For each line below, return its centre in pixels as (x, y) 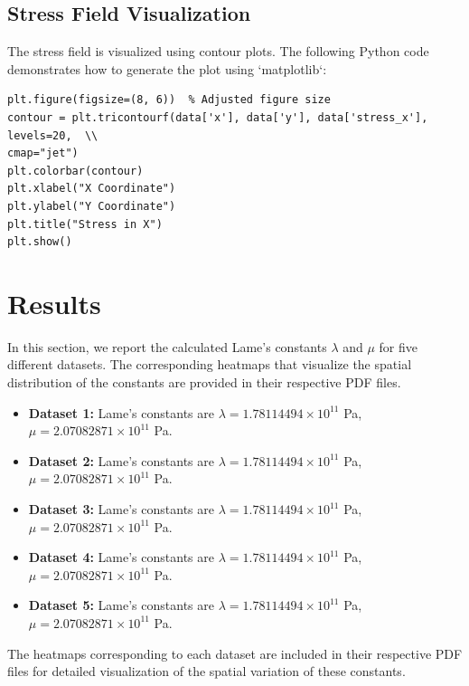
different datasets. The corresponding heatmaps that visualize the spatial (210, 364)
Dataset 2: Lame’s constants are (121, 460)
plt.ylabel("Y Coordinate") (92, 206)
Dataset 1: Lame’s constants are (121, 412)
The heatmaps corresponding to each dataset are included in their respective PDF (235, 653)
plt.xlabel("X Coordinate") (92, 189)
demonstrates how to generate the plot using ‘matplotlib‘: (167, 68)
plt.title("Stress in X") (85, 224)
